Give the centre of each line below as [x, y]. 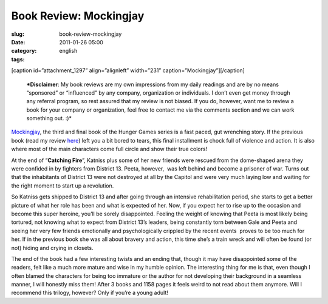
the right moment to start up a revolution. [63, 186]
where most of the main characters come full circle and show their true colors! [109, 149]
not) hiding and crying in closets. [52, 248]
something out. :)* [49, 118]
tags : [18, 59]
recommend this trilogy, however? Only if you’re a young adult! [90, 293]
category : [24, 51]
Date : [18, 42]
